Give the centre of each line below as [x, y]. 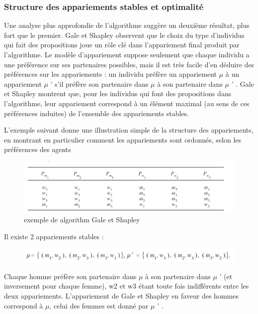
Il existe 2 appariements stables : [54, 236]
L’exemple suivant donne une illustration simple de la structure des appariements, [129, 130]
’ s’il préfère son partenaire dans [99, 83]
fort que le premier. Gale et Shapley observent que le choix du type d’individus [124, 35]
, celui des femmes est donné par [99, 305]
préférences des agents [38, 149]
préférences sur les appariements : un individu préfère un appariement [110, 74]
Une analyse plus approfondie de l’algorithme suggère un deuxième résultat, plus [127, 25]
